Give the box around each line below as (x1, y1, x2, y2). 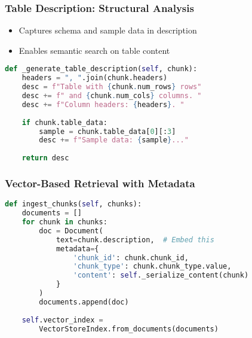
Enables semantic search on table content (19, 44, 170, 56)
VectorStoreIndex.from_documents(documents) (39, 324, 219, 333)
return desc (21, 154, 69, 163)
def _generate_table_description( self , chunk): (5, 65, 198, 74)
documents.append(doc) (39, 297, 129, 306)
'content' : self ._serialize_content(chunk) (73, 271, 249, 280)
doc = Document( (39, 226, 103, 235)
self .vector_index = (21, 315, 103, 324)
